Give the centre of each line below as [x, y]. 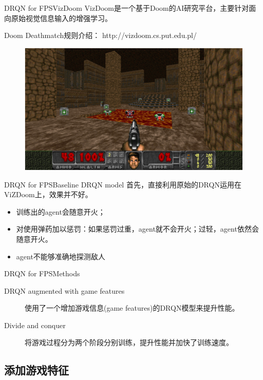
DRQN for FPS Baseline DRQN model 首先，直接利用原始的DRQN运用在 [123, 184]
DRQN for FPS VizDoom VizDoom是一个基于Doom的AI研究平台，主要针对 [127, 8]
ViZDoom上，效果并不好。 [48, 194]
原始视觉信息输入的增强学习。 [61, 18]
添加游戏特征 [36, 370]
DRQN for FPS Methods [42, 273]
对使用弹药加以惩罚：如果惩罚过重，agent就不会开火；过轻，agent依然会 [137, 229]
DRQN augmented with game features [64, 290]
